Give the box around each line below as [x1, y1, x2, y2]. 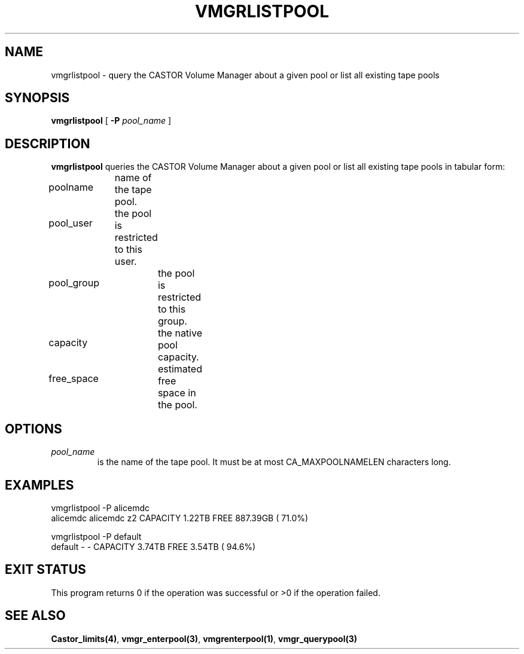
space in [157, 387, 196, 399]
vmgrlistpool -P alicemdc [51, 502, 150, 513]
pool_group [48, 277, 99, 289]
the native [157, 327, 202, 340]
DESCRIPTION [5, 136, 90, 151]
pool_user [48, 217, 93, 230]
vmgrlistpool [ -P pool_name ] [51, 115, 172, 126]
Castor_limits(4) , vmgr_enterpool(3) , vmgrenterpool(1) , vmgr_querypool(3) [51, 633, 358, 644]
